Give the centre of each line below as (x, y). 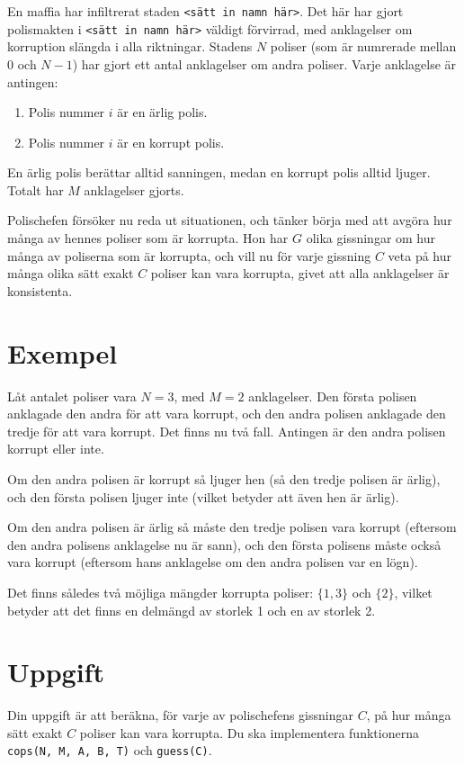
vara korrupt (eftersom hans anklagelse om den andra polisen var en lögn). (213, 562)
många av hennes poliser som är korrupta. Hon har (148, 238)
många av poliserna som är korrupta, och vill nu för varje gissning (189, 255)
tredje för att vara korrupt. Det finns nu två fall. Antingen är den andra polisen (227, 431)
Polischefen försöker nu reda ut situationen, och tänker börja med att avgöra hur (230, 220)
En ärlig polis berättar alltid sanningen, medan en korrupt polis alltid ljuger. (219, 172)
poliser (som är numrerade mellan (363, 46)
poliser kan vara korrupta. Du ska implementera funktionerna (249, 732)
